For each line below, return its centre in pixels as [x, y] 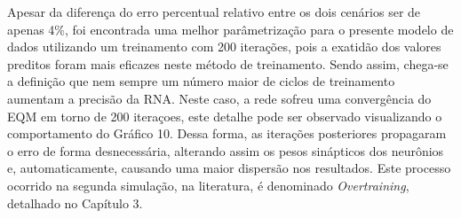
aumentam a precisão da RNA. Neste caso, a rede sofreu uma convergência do [219, 98]
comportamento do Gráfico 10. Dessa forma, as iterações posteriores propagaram [227, 133]
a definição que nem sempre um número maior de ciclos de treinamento [201, 81]
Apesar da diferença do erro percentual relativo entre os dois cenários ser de [214, 12]
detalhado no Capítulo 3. [75, 202]
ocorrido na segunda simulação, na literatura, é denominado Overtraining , [208, 185]
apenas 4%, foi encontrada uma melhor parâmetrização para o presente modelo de [230, 29]
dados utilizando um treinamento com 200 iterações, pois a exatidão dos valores [224, 47]
